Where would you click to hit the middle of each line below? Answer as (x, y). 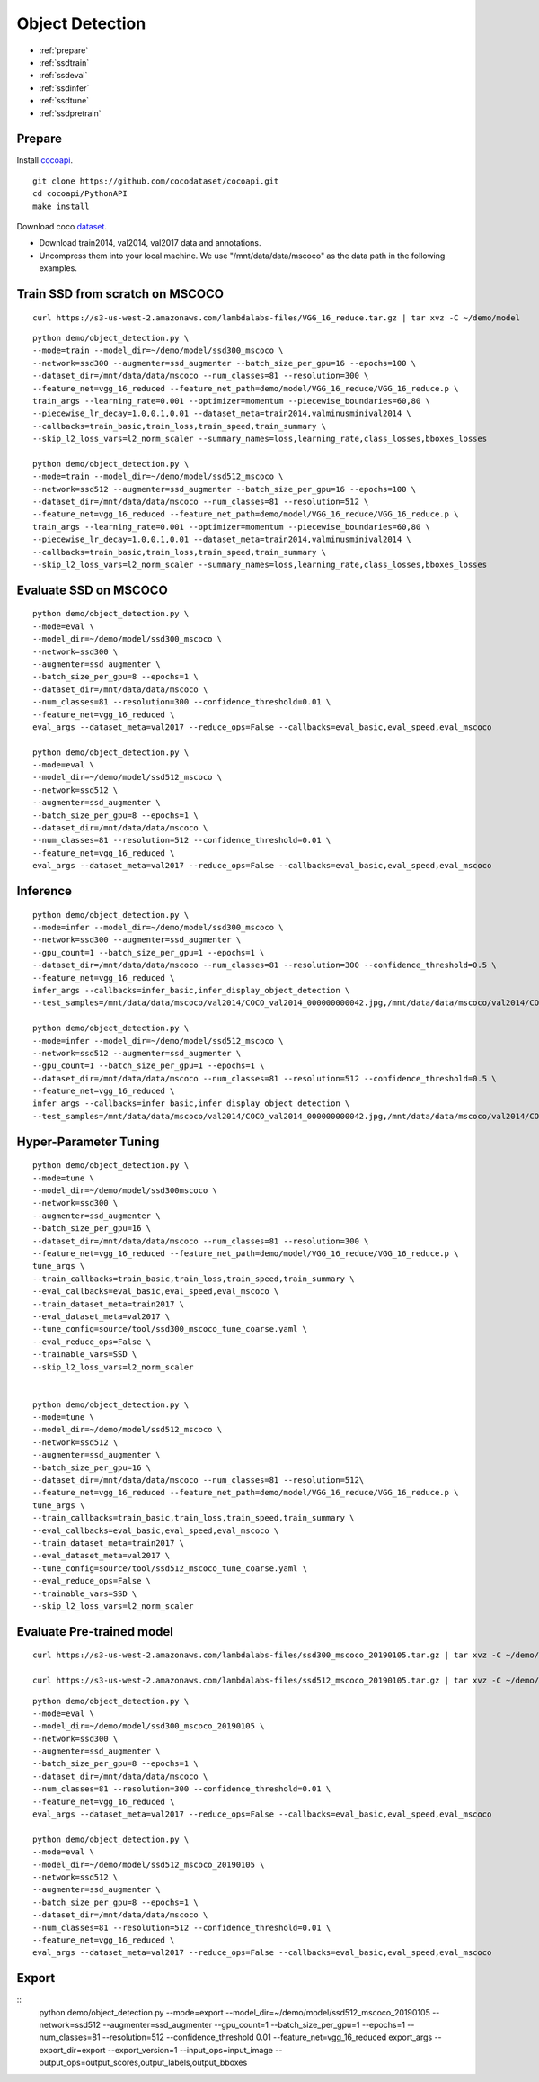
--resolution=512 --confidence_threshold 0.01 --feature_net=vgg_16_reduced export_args (267, 2037)
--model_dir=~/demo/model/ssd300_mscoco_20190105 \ (149, 1726)
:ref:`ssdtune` (64, 101)
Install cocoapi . (45, 160)
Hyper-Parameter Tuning (88, 1141)
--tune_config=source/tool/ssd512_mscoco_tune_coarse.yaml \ (170, 1568)
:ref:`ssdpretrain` (70, 113)
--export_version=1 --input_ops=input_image (190, 2050)
